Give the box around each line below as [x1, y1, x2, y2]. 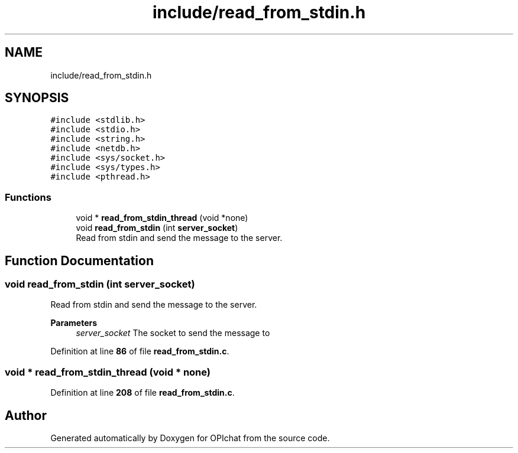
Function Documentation [5, 253, 154, 268]
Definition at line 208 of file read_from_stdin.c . [50, 387, 235, 398]
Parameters [50, 318, 98, 328]
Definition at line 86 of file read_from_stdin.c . [50, 346, 229, 357]
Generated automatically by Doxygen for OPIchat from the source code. [50, 433, 330, 443]
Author [5, 408, 47, 423]
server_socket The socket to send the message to [76, 328, 270, 338]
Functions [5, 191, 51, 203]
